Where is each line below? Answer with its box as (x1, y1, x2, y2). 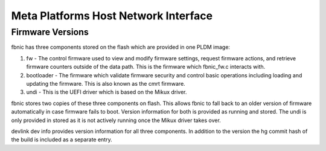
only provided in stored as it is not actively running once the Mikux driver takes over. (11, 117, 222, 124)
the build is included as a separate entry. (11, 136, 112, 143)
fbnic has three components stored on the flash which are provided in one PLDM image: (11, 43, 231, 51)
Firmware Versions (11, 27, 89, 37)
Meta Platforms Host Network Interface (11, 9, 213, 22)
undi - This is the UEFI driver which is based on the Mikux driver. (26, 88, 187, 96)
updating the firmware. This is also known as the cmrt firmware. (26, 80, 185, 87)
